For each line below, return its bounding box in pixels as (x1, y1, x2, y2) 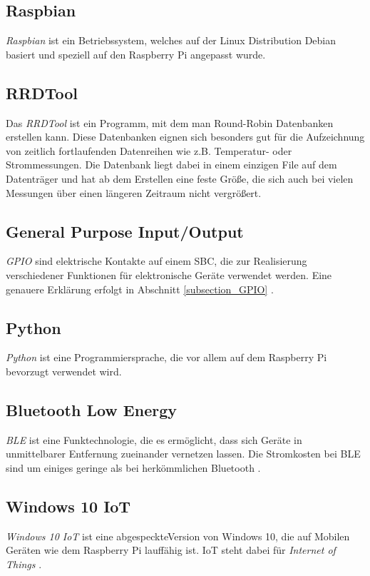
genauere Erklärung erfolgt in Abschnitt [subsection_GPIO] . (6, 281, 274, 296)
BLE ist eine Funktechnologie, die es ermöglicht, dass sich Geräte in (6, 432, 302, 447)
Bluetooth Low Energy (6, 398, 177, 420)
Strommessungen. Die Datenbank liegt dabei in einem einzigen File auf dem (6, 157, 337, 172)
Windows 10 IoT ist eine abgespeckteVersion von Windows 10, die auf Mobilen (6, 528, 350, 543)
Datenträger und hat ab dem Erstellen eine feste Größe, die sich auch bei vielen (6, 171, 354, 186)
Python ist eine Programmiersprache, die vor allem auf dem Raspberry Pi (6, 350, 327, 365)
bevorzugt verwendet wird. (6, 363, 122, 378)
